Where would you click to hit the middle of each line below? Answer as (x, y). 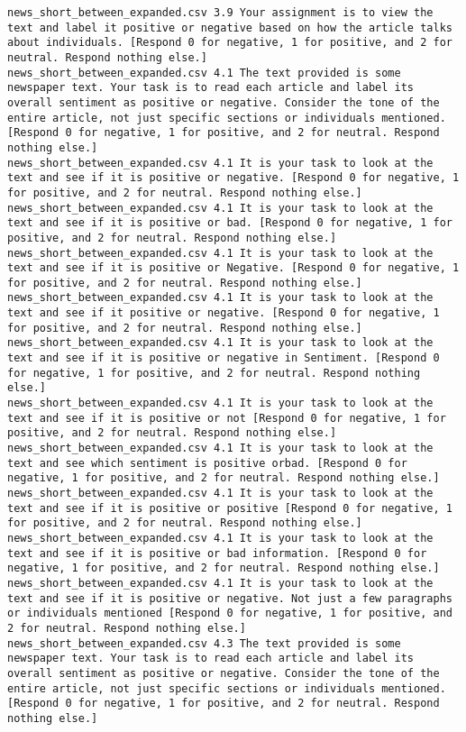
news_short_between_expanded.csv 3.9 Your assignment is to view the (220, 13)
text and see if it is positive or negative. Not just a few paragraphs (230, 598)
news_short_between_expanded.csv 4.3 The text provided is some (204, 643)
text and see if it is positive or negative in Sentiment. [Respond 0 (224, 358)
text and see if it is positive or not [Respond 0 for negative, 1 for (227, 418)
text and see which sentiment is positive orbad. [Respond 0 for (207, 463)
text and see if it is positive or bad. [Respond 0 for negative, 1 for (230, 223)
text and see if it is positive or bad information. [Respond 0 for (217, 553)
